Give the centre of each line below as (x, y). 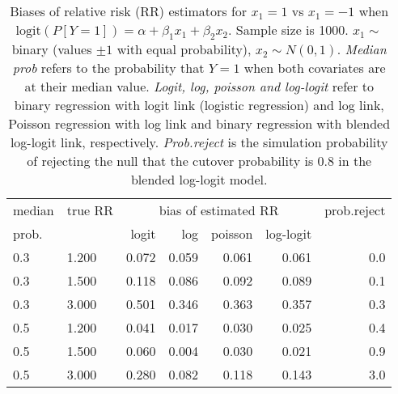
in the (355, 161)
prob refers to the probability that (108, 68)
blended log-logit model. (199, 180)
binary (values (52, 49)
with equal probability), (184, 49)
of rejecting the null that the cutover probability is (170, 161)
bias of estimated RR (219, 210)
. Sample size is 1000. (288, 30)
